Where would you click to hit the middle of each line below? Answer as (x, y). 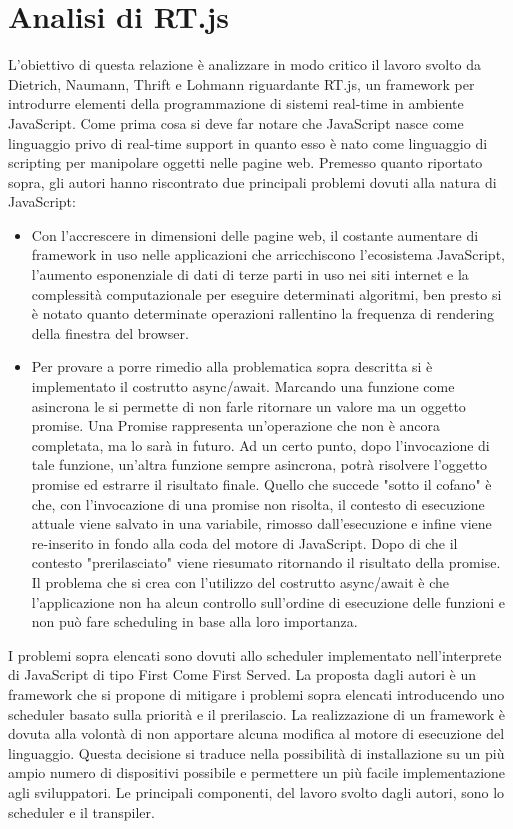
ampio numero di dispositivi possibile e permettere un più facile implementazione (257, 772)
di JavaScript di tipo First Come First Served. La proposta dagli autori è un (242, 674)
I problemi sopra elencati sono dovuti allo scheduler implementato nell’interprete (255, 654)
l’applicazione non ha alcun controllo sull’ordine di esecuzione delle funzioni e (268, 601)
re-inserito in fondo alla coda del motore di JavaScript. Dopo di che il (244, 542)
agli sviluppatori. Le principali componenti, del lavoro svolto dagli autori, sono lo (256, 791)
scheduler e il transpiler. (81, 811)
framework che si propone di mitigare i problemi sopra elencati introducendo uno (256, 693)
